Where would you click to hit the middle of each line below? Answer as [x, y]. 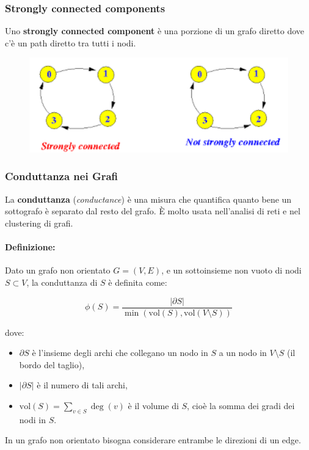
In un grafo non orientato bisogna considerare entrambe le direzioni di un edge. [153, 440]
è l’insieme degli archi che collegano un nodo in [120, 353]
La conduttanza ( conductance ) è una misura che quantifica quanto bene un [148, 199]
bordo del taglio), [52, 364]
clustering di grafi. [39, 223]
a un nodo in [243, 353]
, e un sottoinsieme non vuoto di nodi [231, 270]
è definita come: [138, 282]
